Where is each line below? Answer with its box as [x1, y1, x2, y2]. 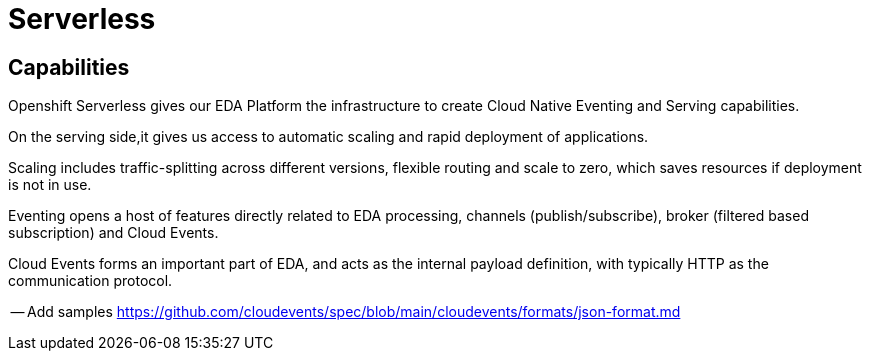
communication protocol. [8, 272, 173, 290]
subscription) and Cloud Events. [8, 224, 219, 242]
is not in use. [8, 176, 92, 194]
